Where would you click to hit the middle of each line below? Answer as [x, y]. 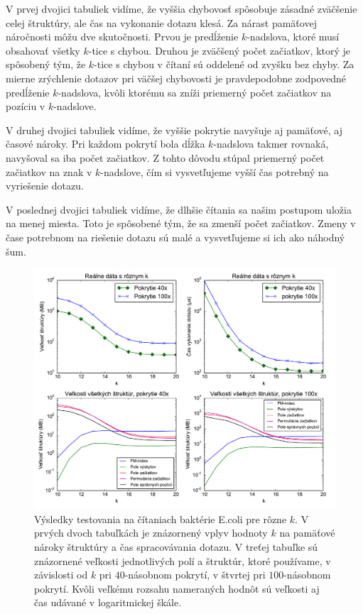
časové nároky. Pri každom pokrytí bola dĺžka [105, 144]
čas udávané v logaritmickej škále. [108, 602]
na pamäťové [307, 533]
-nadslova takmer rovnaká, [271, 144]
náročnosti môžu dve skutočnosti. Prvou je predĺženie [122, 37]
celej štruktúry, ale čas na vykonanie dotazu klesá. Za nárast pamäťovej [161, 22]
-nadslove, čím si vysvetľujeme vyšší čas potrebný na [215, 171]
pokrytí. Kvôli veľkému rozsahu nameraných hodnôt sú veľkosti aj [177, 588]
